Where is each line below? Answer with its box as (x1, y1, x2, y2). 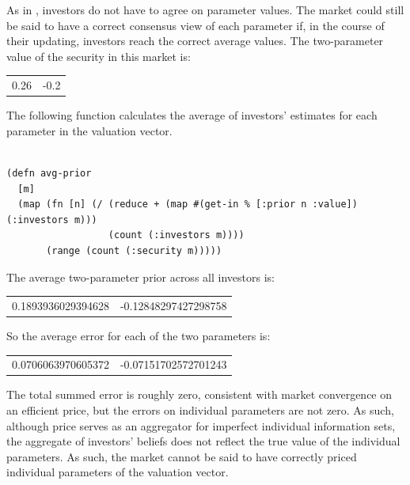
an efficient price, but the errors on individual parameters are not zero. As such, (6, 402, 394, 419)
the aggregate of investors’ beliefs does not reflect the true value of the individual (6, 433, 401, 449)
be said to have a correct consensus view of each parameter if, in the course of (6, 17, 385, 33)
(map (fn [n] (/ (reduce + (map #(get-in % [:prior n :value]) (17, 199, 358, 210)
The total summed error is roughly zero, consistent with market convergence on (6, 386, 393, 403)
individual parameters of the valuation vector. (6, 464, 229, 480)
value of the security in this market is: (6, 47, 191, 64)
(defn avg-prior (6, 168, 92, 179)
